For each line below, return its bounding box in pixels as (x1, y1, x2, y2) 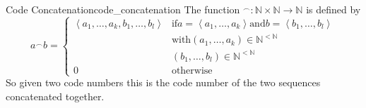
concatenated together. (6, 88, 105, 103)
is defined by (306, 2, 361, 16)
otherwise (171, 65, 213, 76)
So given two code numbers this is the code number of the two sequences (6, 75, 321, 90)
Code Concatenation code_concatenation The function (6, 2, 240, 16)
